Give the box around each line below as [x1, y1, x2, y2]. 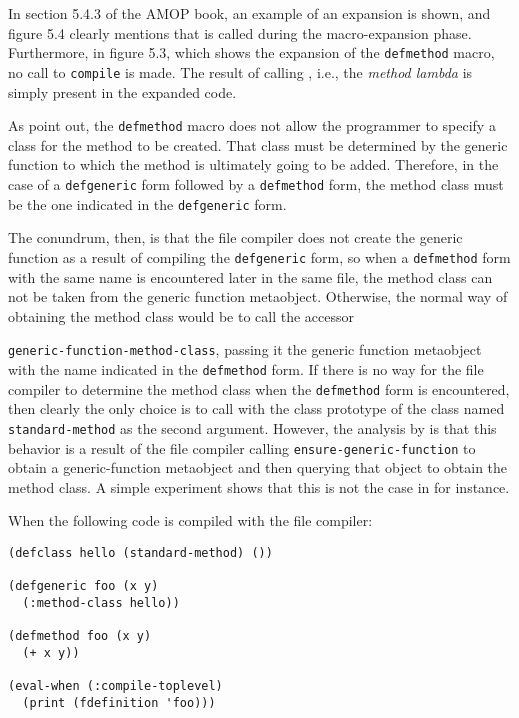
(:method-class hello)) [22, 595, 180, 610]
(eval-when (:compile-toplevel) [8, 679, 223, 694]
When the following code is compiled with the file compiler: [8, 510, 373, 531]
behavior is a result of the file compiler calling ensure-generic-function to [8, 437, 476, 458]
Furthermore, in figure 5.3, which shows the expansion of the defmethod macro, [8, 42, 495, 63]
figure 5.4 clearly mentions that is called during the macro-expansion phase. [8, 22, 472, 43]
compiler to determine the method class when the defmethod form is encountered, [8, 378, 510, 399]
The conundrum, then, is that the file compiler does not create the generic [8, 227, 463, 248]
